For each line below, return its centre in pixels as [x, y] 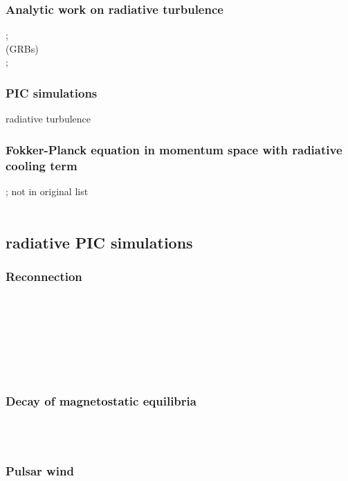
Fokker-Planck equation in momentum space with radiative [174, 149]
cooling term [42, 165]
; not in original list [47, 191]
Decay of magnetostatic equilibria [101, 400]
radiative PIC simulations [99, 242]
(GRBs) [22, 48]
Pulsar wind [40, 471]
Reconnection [44, 276]
